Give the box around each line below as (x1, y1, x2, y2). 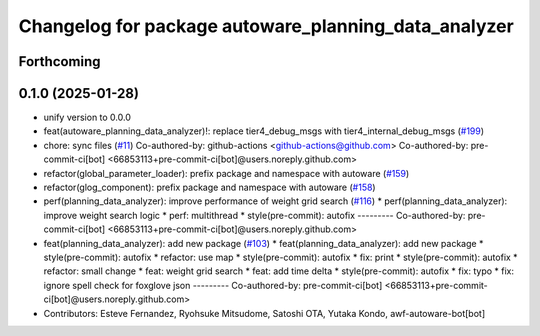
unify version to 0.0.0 (43, 111, 132, 124)
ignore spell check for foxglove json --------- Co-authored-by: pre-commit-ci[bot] (43, 279, 383, 291)
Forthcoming (18, 53, 101, 70)
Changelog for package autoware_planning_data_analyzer (18, 15, 514, 37)
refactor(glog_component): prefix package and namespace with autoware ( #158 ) (43, 181, 376, 194)
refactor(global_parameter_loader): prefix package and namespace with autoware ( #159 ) (43, 167, 410, 179)
